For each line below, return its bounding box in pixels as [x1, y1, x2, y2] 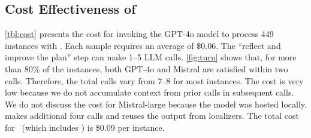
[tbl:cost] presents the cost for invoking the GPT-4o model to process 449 [5, 27, 274, 40]
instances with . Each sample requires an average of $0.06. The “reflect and [5, 39, 281, 51]
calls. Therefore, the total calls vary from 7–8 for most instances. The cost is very [5, 74, 304, 87]
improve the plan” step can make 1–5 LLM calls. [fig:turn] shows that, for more [5, 51, 297, 63]
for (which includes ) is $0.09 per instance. [5, 121, 165, 133]
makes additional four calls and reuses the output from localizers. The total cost [5, 109, 299, 122]
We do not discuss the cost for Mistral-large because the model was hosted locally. [5, 97, 307, 110]
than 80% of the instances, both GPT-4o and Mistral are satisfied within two [5, 62, 288, 75]
